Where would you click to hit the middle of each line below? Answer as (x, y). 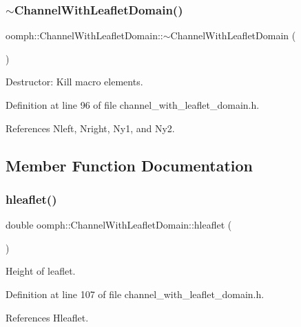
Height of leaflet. (41, 271)
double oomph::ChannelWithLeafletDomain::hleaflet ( (119, 225)
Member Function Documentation (129, 165)
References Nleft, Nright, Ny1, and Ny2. (90, 128)
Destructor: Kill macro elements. (74, 82)
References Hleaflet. (47, 317)
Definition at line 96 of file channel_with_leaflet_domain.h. (133, 105)
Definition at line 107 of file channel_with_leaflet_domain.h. (135, 294)
